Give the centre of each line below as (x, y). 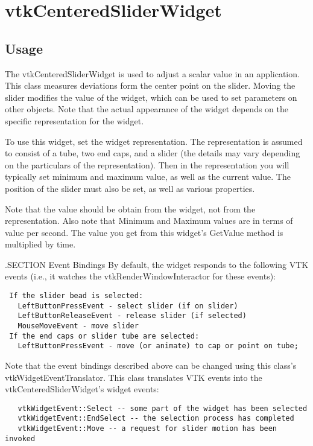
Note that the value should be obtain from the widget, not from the (130, 209)
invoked (20, 438)
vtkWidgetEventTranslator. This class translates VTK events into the (134, 377)
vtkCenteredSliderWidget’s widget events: (82, 389)
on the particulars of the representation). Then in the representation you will (147, 164)
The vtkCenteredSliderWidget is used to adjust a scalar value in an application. (152, 73)
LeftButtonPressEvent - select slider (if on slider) (128, 306)
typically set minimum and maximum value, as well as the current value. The (148, 177)
